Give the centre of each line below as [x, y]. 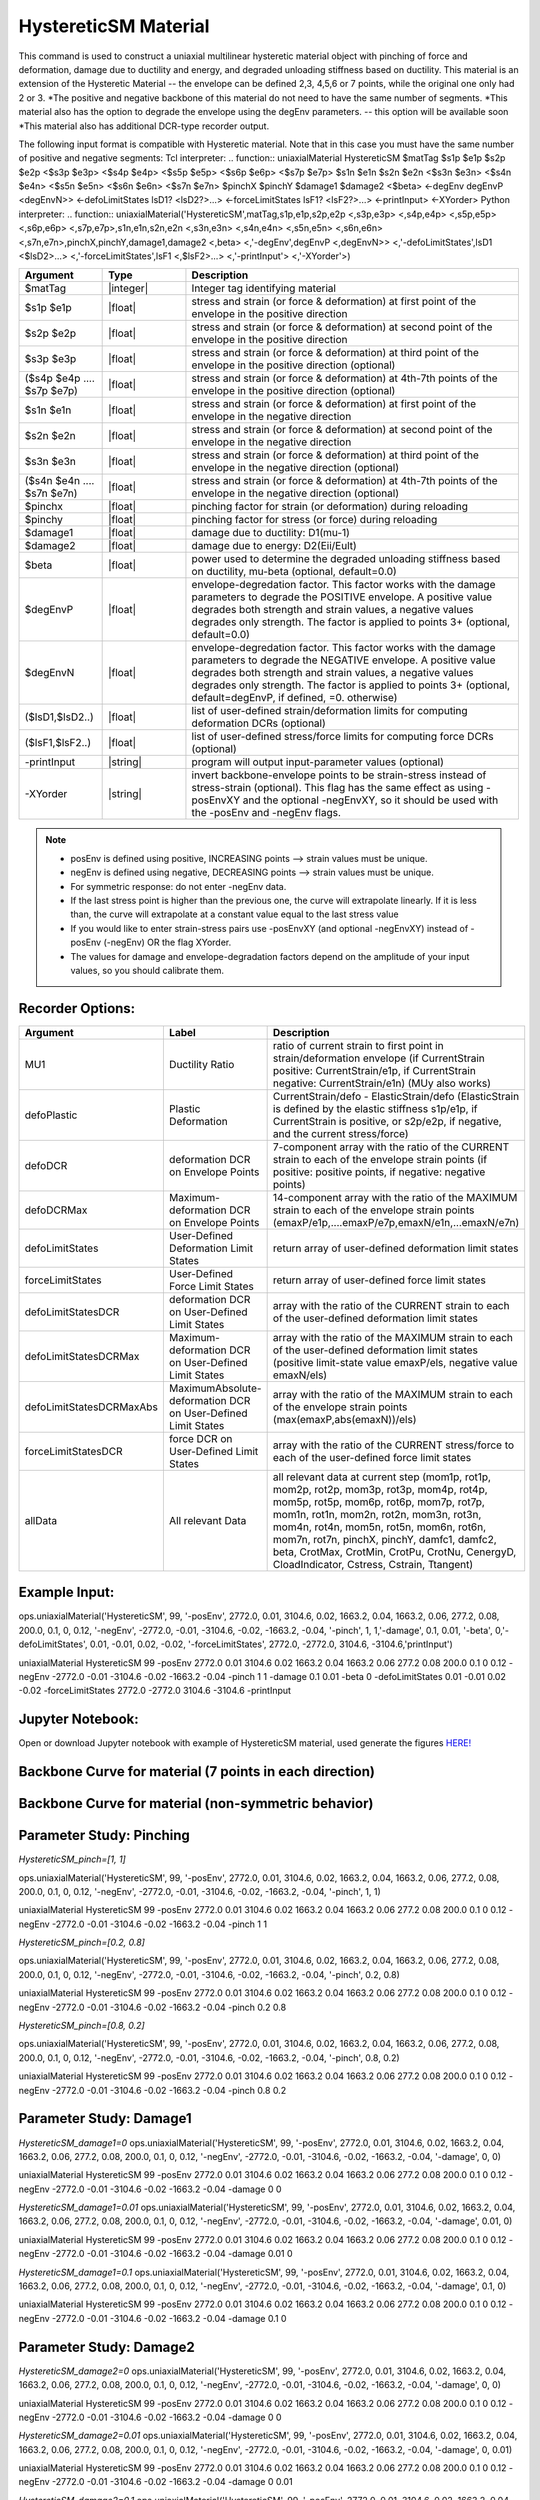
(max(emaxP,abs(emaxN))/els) [344, 1419]
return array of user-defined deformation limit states [395, 1248]
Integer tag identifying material [264, 288]
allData [41, 1520]
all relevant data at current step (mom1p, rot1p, [382, 1477]
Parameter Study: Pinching [104, 1835]
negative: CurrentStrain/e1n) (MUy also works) [382, 1083]
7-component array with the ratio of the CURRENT [391, 1147]
